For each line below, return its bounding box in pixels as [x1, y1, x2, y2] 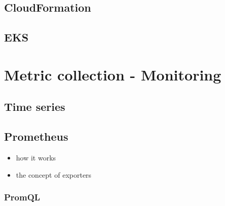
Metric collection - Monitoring [4, 64, 221, 85]
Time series [4, 99, 65, 114]
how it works [16, 152, 56, 162]
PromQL [4, 191, 41, 203]
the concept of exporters [16, 169, 92, 180]
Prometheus [4, 129, 68, 144]
